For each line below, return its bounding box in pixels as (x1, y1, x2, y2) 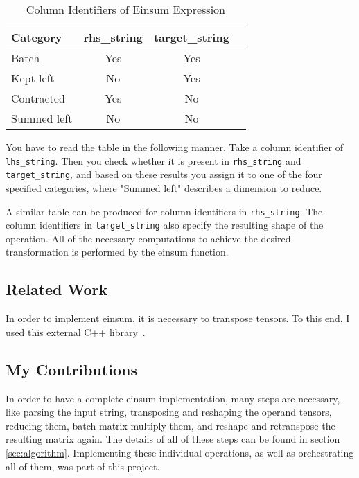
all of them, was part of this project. (6, 459, 160, 473)
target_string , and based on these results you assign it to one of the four (6, 167, 322, 182)
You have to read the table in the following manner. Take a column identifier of (6, 140, 344, 154)
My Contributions (6, 358, 137, 380)
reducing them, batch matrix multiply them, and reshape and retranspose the (6, 418, 335, 432)
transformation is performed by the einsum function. (6, 245, 229, 259)
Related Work (6, 278, 108, 300)
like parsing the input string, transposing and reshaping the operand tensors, (6, 405, 332, 419)
